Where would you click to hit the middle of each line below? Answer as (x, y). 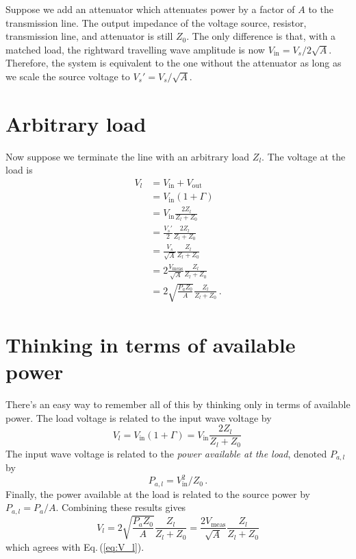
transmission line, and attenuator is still (89, 36)
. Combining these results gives (121, 507)
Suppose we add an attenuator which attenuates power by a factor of (150, 9)
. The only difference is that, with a (261, 36)
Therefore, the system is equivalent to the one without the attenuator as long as (174, 63)
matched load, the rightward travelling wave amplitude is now (135, 49)
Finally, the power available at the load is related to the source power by (158, 493)
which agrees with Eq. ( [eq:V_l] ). (75, 546)
